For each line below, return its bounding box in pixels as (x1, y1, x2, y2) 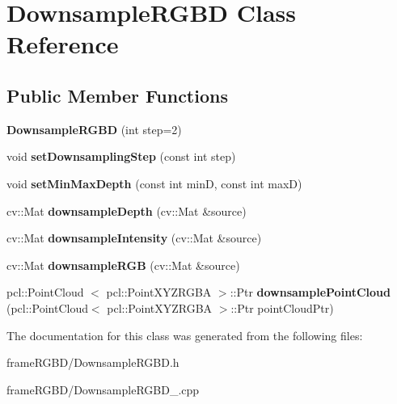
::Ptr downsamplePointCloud (230, 284, 391, 301)
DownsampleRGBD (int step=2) (6, 120, 182, 137)
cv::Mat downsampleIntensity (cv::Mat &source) (6, 229, 262, 246)
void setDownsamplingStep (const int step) (6, 148, 236, 165)
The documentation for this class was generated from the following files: (6, 326, 363, 343)
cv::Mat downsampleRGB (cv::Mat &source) (6, 256, 240, 273)
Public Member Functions (6, 82, 228, 107)
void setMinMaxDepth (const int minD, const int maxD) (6, 175, 302, 191)
